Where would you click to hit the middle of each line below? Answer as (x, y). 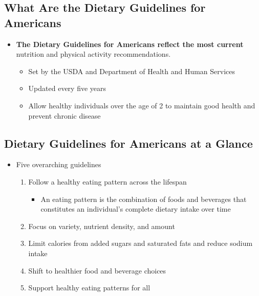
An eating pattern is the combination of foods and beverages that (144, 199)
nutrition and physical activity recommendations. (93, 54)
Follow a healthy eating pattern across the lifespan (107, 181)
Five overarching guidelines (59, 164)
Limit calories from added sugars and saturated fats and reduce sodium (141, 243)
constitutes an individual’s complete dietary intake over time (136, 209)
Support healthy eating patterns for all (89, 288)
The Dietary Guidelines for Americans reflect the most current (130, 44)
